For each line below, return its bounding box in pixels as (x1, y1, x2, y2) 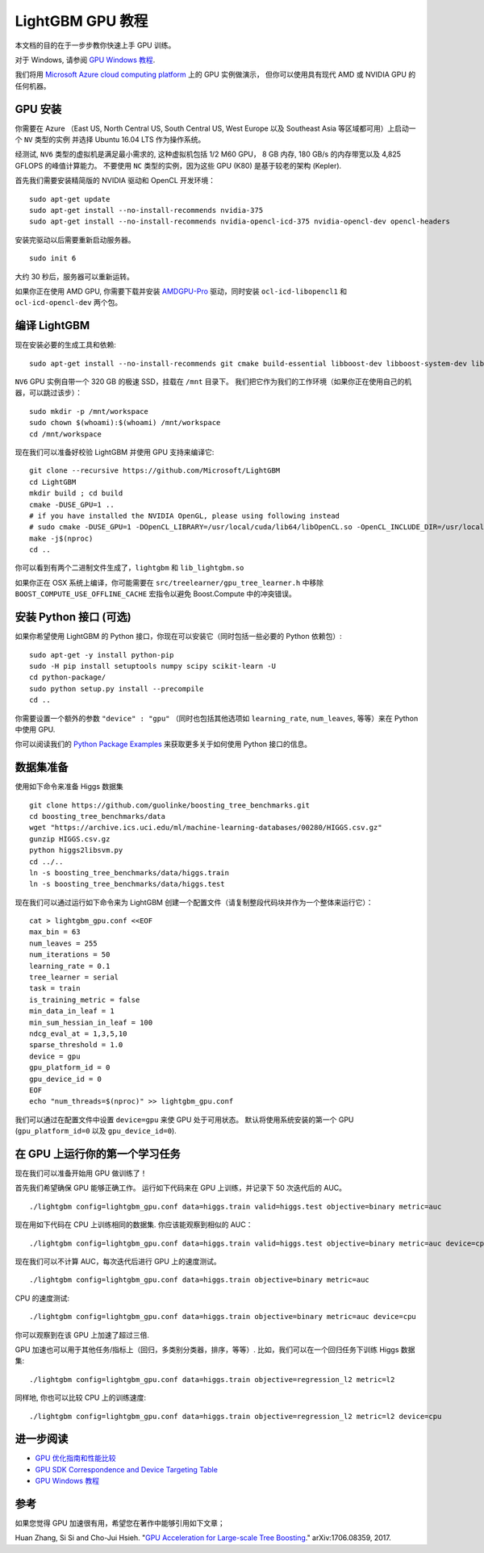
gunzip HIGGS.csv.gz (29, 834, 111, 843)
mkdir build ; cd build (29, 489, 123, 498)
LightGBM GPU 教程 (15, 12, 148, 30)
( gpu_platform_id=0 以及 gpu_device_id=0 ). (15, 1126, 177, 1136)
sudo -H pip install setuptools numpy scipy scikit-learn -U (29, 662, 276, 670)
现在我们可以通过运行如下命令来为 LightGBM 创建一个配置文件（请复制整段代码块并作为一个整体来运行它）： (15, 897, 373, 907)
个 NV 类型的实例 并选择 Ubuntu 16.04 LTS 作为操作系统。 (15, 135, 206, 144)
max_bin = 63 (29, 928, 81, 937)
